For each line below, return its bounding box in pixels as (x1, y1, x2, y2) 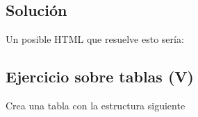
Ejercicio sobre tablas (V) (6, 66, 194, 87)
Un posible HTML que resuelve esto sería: (6, 32, 184, 46)
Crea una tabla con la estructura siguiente (6, 98, 185, 112)
